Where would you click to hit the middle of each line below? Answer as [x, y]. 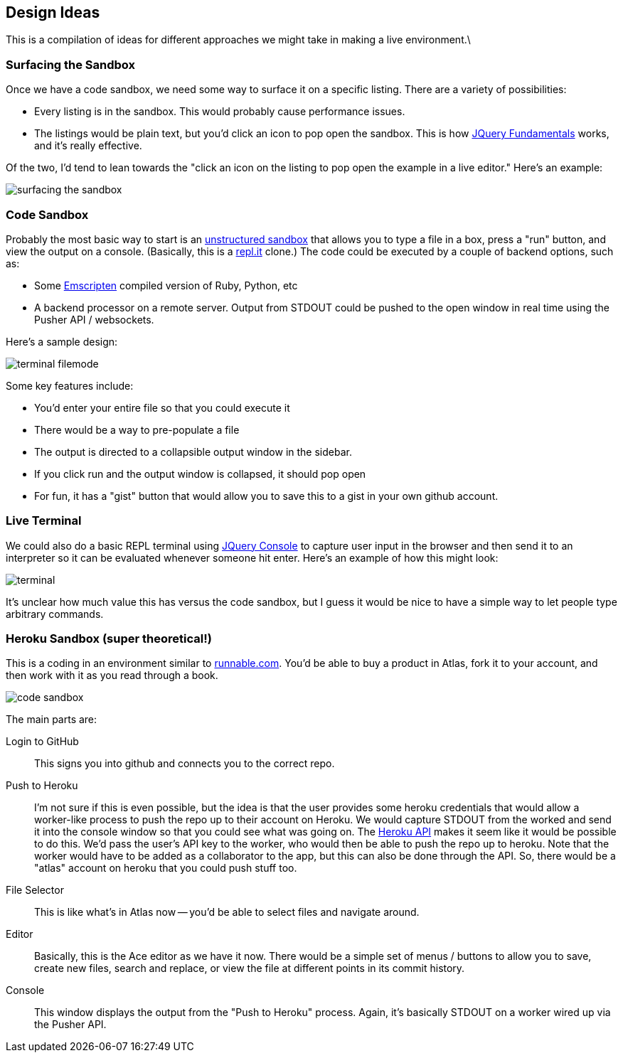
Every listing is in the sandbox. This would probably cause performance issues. [220, 112]
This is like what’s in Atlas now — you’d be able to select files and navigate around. [227, 912]
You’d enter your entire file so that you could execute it [162, 407]
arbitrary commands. [55, 614]
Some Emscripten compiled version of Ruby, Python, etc [166, 285]
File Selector [35, 890]
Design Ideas [53, 12]
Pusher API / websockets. [94, 319]
